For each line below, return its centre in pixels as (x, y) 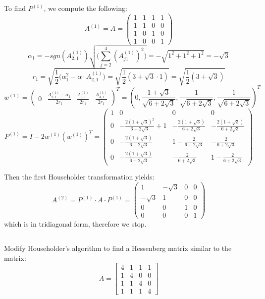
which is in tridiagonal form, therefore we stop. (75, 224)
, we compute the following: (85, 8)
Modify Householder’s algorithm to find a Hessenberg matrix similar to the (118, 248)
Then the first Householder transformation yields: (79, 177)
